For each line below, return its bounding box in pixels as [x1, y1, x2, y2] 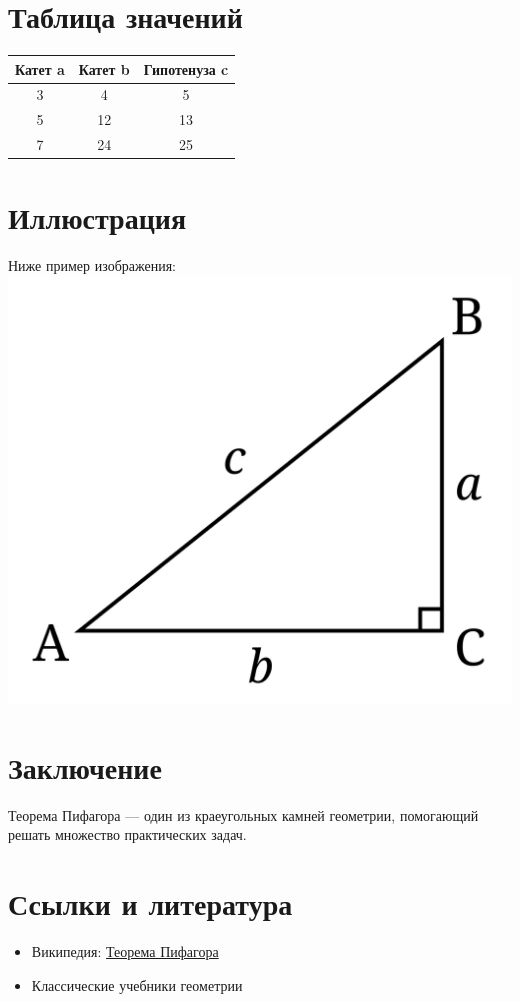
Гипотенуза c [143, 58, 229, 79]
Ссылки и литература [8, 883, 293, 924]
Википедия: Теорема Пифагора [31, 941, 219, 962]
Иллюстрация [8, 197, 187, 238]
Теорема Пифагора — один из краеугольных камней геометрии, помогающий [8, 804, 479, 825]
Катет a [15, 58, 65, 79]
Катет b [78, 58, 130, 79]
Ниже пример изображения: [8, 255, 176, 276]
